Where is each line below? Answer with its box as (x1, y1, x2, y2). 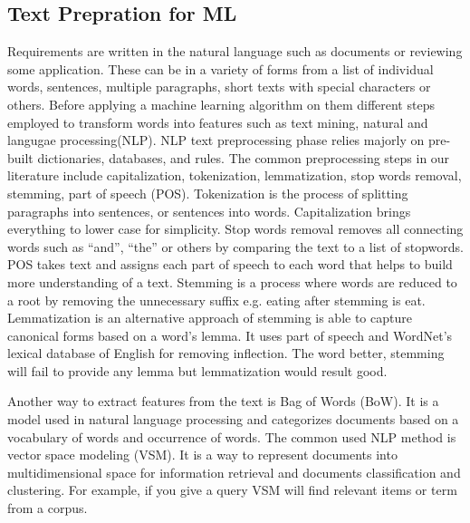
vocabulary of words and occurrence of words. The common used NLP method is (7, 427, 456, 446)
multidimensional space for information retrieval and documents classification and (7, 462, 461, 481)
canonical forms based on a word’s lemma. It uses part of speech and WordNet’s (7, 325, 453, 344)
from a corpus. (7, 499, 88, 518)
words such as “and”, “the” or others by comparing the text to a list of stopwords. (7, 237, 464, 256)
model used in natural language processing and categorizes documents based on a (7, 410, 459, 429)
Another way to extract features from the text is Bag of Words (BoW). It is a (7, 392, 439, 411)
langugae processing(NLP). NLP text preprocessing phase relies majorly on (7, 131, 425, 150)
